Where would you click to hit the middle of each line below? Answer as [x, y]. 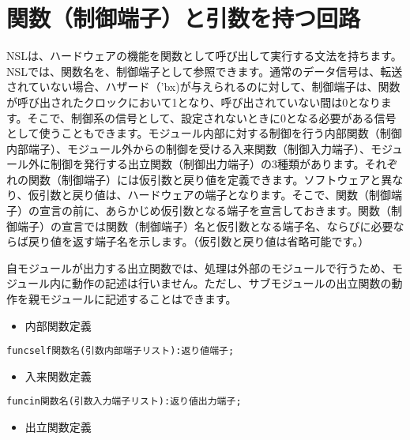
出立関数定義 [58, 427]
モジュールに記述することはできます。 [138, 299]
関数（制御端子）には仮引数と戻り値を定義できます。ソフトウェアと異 [210, 179]
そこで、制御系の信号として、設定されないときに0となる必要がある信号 [212, 117]
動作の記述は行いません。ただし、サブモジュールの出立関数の [232, 283]
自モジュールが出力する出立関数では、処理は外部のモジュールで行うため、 [199, 267]
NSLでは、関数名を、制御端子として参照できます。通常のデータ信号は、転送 [205, 71]
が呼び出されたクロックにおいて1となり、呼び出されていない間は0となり [194, 102]
